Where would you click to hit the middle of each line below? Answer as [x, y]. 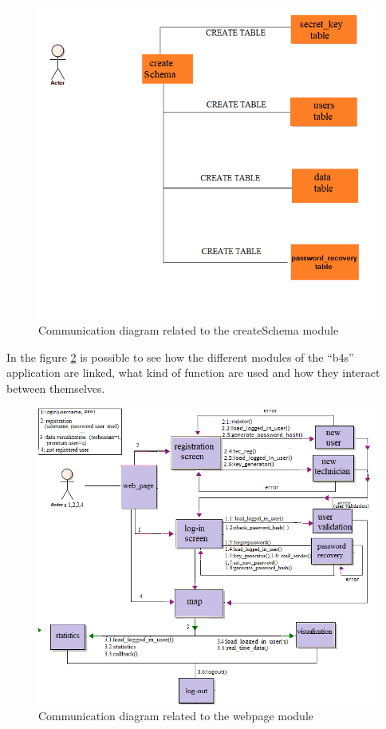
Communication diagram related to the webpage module [176, 715]
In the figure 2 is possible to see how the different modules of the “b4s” [180, 357]
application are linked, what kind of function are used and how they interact [193, 372]
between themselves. [56, 388]
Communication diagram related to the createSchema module [189, 330]
